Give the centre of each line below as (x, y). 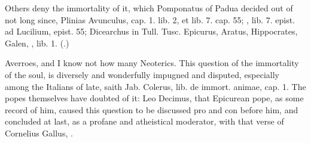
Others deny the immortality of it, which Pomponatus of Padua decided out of (149, 8)
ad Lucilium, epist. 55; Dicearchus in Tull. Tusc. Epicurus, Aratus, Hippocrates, (151, 31)
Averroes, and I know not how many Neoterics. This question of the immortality (152, 63)
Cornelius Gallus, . (39, 133)
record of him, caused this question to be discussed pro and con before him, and (152, 109)
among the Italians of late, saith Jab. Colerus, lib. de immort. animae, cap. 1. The (155, 86)
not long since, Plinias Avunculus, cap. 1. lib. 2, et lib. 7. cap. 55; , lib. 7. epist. (150, 19)
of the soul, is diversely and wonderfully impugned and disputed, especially (142, 74)
